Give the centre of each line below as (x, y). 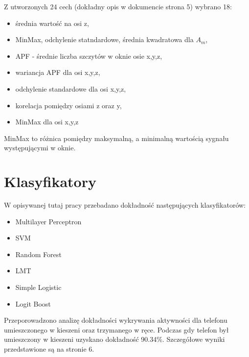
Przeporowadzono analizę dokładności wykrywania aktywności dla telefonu (116, 320)
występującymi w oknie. (40, 148)
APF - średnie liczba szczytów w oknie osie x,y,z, (89, 56)
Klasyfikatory (50, 181)
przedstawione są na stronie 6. (49, 349)
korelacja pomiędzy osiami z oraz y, (68, 105)
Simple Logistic (38, 287)
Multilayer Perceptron (48, 221)
